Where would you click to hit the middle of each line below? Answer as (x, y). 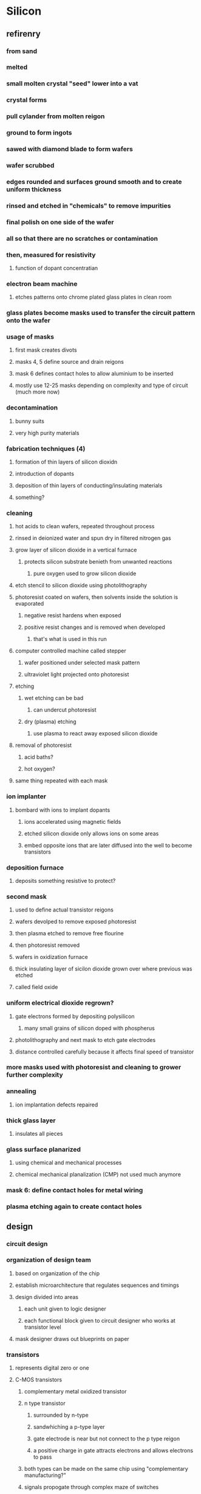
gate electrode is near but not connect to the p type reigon (107, 1439)
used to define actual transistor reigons (64, 910)
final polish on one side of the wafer (60, 222)
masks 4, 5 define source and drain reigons (70, 362)
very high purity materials (47, 433)
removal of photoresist (43, 745)
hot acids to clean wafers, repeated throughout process (85, 526)
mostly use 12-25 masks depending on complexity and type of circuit (101, 386)
